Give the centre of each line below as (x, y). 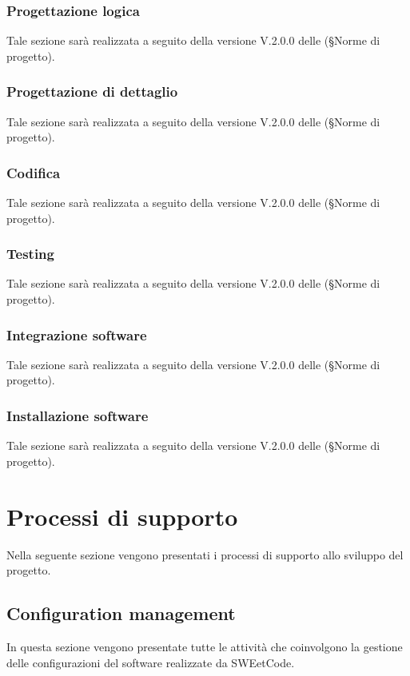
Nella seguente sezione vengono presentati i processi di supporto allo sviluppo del (205, 554)
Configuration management (121, 613)
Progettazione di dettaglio (92, 91)
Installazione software (78, 415)
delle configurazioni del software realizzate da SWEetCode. (151, 662)
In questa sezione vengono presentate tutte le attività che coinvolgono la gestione (205, 646)
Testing (30, 254)
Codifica (34, 172)
